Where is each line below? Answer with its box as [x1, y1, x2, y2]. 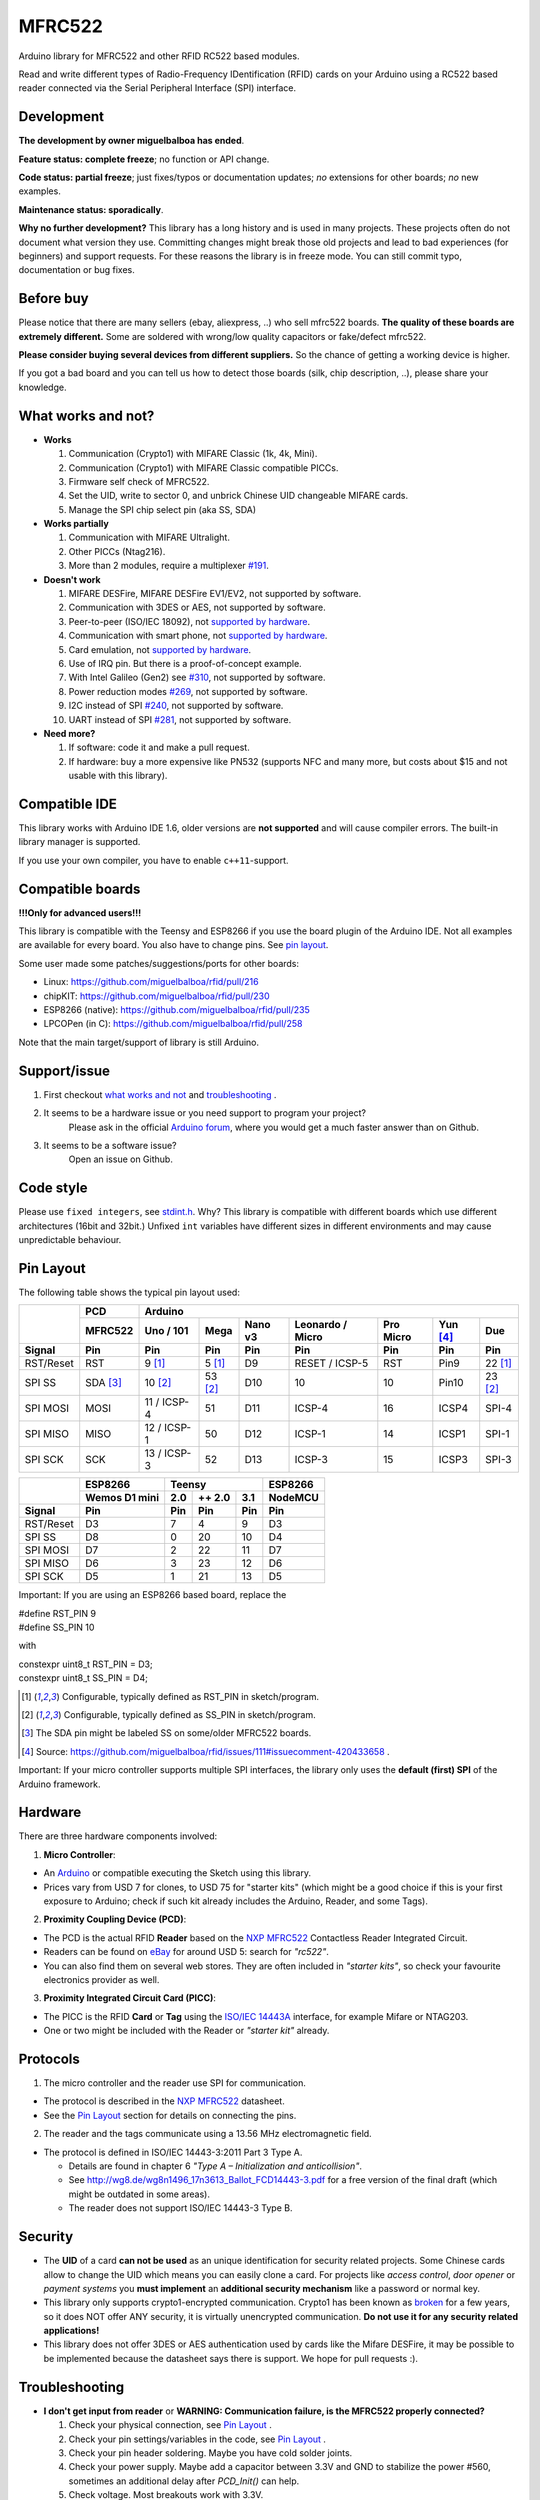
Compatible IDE [18, 795, 117, 812]
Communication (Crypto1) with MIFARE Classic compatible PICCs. [68, 461, 339, 474]
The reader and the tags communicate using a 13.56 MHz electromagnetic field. [43, 2128, 372, 2140]
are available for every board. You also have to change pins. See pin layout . [18, 939, 329, 951]
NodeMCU [268, 1491, 319, 1505]
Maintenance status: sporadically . [18, 203, 164, 215]
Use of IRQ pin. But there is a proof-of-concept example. [68, 657, 302, 669]
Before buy [18, 290, 89, 307]
